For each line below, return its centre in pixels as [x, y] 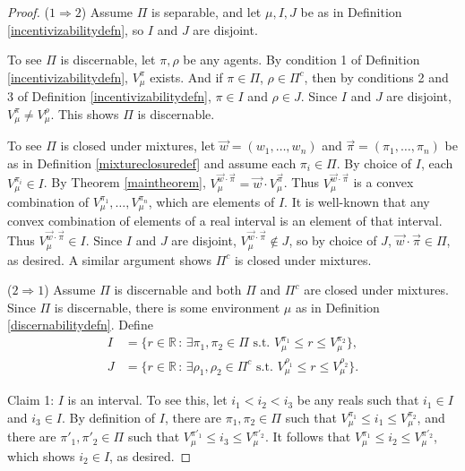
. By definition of [109, 417]
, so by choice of [333, 240]
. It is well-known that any [357, 201]
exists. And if [186, 77]
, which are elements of [211, 201]
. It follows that [308, 437]
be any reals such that [358, 400]
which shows [41, 455]
